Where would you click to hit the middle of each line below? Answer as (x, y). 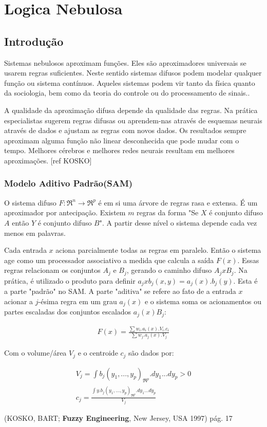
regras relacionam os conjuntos (52, 270)
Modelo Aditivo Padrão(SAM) (69, 183)
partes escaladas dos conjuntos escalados (68, 312)
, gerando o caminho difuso (169, 270)
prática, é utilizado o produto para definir (70, 280)
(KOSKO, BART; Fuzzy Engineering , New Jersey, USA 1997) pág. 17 (118, 418)
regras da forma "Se (168, 212)
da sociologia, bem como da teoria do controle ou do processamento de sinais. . (127, 93)
